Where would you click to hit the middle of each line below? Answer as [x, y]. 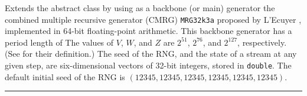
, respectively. [262, 42]
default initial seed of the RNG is [65, 76]
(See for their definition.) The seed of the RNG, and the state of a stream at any [151, 54]
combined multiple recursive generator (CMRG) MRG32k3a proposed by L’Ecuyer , [153, 19]
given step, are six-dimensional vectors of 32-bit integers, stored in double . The [148, 65]
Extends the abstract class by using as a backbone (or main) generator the [140, 8]
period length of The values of [59, 42]
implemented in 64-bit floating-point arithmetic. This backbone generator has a [148, 31]
